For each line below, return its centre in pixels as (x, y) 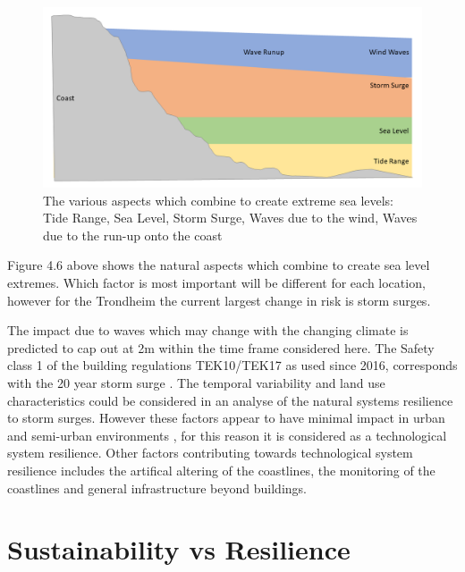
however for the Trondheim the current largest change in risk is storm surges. (219, 300)
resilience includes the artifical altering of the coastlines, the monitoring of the (221, 470)
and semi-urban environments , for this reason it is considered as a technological (227, 435)
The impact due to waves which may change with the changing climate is (208, 330)
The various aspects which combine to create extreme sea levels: (219, 200)
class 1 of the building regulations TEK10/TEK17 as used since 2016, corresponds (232, 365)
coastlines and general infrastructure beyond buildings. (157, 488)
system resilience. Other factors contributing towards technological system (210, 453)
